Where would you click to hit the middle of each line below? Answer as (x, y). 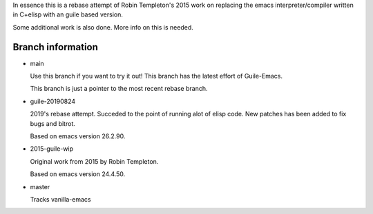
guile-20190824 (53, 101)
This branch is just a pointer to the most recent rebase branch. (119, 89)
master (40, 186)
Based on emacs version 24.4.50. (78, 174)
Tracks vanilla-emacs (60, 199)
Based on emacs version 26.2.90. (78, 136)
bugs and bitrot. (52, 123)
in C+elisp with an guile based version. (68, 14)
